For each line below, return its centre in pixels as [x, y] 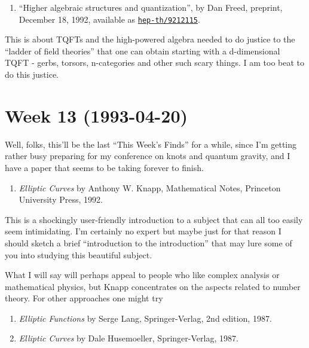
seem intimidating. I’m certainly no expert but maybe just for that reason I [143, 231]
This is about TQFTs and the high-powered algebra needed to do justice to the [150, 39]
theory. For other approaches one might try [84, 298]
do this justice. [32, 74]
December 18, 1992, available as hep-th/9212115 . [109, 19]
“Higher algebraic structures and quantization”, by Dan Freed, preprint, [151, 7]
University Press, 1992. [61, 199]
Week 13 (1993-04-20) [97, 115]
